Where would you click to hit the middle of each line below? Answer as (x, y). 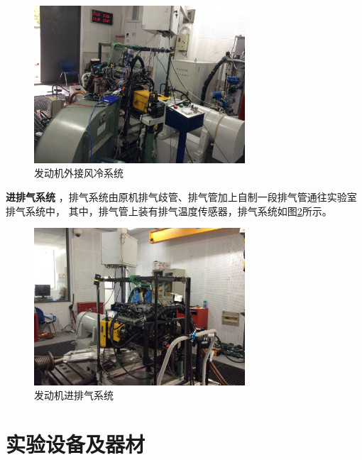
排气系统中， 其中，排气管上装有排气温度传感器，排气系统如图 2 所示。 (169, 210)
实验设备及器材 (76, 444)
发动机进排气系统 (74, 395)
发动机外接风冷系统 (79, 173)
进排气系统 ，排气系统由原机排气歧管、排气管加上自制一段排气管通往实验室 (181, 196)
